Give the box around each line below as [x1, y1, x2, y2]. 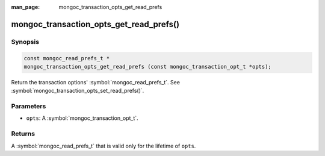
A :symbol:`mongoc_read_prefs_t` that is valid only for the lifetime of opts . [11, 142, 196, 149]
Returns [11, 129, 36, 138]
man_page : [11, 4, 40, 10]
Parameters [11, 102, 46, 111]
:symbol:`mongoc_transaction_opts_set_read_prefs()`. [11, 87, 144, 95]
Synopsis [11, 37, 39, 46]
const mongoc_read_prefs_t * [23, 55, 110, 61]
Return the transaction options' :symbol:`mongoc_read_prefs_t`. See [11, 78, 181, 86]
